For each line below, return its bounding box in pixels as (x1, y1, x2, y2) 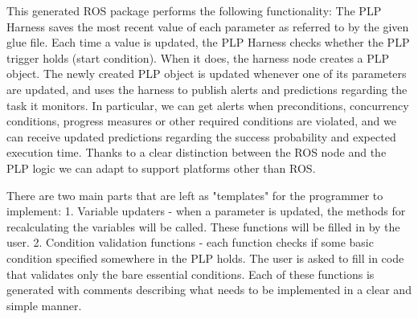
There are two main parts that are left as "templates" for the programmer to (6, 186, 383, 203)
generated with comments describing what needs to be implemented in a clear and (6, 281, 412, 298)
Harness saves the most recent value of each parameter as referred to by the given (6, 18, 409, 35)
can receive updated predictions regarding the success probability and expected (6, 128, 396, 145)
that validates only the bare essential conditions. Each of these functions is (6, 265, 375, 282)
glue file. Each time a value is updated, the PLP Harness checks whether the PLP (6, 34, 410, 51)
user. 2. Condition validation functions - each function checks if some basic (6, 234, 374, 251)
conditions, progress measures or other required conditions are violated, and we (6, 112, 396, 129)
